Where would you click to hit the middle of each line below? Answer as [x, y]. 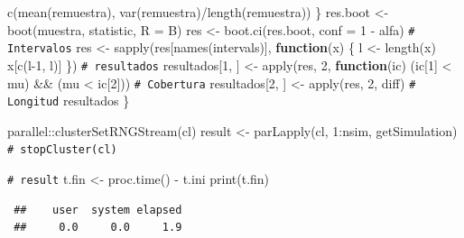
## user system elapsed [98, 210]
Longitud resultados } [69, 101]
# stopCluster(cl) [62, 150]
